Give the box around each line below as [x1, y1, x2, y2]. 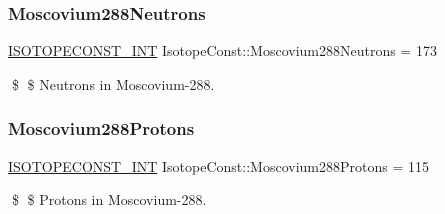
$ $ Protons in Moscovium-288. [11, 189, 207, 210]
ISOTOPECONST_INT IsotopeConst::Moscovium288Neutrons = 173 [8, 40, 437, 61]
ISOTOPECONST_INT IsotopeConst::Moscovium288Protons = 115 [8, 155, 429, 176]
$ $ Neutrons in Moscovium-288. [11, 73, 215, 94]
